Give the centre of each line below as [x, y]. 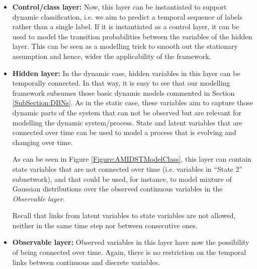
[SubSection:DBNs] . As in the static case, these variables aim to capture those [133, 103]
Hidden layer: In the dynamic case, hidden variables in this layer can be [126, 73]
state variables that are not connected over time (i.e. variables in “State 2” [127, 169]
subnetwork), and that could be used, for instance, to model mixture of [122, 179]
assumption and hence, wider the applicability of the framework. [112, 56]
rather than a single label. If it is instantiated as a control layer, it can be [126, 26]
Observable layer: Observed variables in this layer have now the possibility [131, 242]
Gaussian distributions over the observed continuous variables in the [117, 189]
